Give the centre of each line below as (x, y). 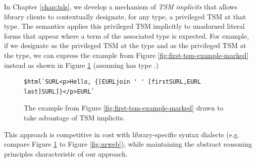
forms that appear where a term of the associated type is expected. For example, (127, 35)
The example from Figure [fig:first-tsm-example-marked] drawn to (124, 108)
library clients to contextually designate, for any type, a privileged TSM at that (125, 16)
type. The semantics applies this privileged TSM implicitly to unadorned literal (125, 26)
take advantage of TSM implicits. (74, 117)
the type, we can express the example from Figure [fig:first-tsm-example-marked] (126, 55)
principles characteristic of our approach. (66, 153)
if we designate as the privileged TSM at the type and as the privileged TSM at (125, 45)
